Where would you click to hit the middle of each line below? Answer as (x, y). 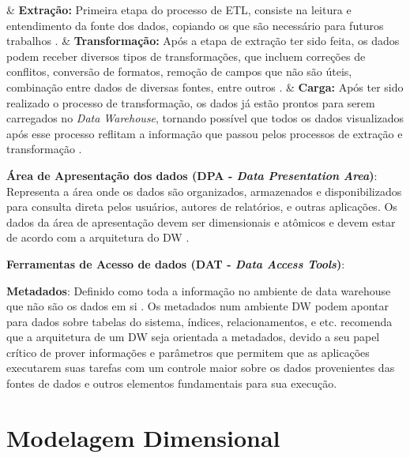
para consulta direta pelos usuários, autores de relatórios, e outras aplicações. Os (202, 206)
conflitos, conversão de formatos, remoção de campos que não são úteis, (179, 71)
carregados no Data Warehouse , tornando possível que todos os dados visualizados (205, 118)
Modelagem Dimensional (143, 437)
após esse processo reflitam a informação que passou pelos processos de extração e (205, 133)
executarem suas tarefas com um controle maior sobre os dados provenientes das (201, 368)
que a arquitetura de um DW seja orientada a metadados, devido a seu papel (193, 337)
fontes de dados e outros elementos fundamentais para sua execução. (172, 383)
